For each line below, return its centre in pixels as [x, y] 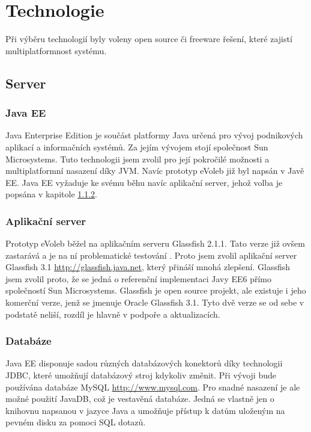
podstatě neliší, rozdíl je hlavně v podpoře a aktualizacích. [113, 314]
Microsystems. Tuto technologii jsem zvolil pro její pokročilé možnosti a [137, 159]
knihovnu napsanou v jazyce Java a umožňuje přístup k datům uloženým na [145, 410]
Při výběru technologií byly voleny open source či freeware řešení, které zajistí [149, 39]
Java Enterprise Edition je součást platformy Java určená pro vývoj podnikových [154, 135]
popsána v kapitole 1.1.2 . [51, 194]
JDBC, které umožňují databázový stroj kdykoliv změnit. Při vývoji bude [141, 375]
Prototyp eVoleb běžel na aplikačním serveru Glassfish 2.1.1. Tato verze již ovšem [155, 243]
